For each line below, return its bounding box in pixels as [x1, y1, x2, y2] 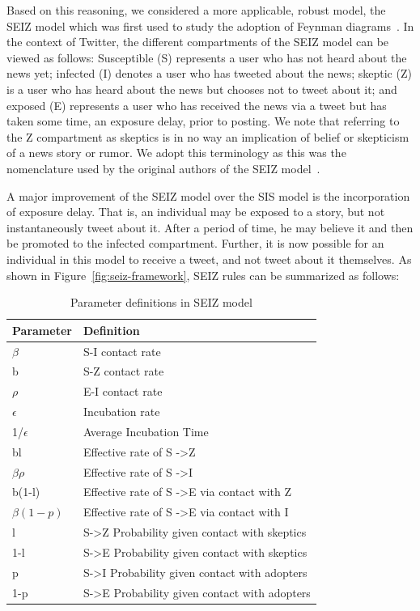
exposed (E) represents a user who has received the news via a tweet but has [6, 96, 387, 113]
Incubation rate [83, 403, 160, 420]
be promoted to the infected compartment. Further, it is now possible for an [6, 235, 384, 252]
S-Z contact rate [83, 363, 164, 380]
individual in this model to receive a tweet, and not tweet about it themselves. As [6, 250, 412, 267]
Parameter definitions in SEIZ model [70, 294, 252, 311]
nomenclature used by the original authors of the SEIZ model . [6, 159, 320, 176]
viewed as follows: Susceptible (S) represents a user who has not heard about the [6, 49, 407, 66]
